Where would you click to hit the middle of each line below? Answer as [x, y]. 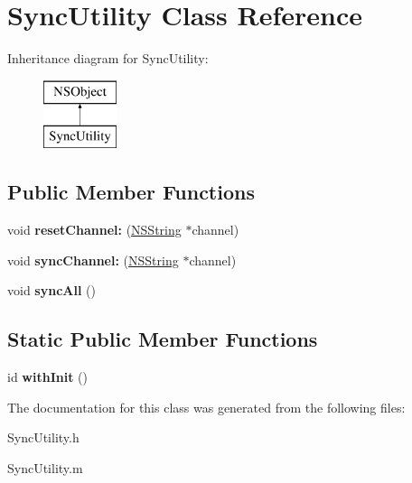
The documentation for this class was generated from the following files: [206, 407]
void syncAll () [51, 290]
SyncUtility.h [43, 437]
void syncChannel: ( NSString [93, 260]
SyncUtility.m [45, 467]
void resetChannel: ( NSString [94, 230]
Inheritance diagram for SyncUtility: [108, 58]
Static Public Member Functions [163, 339]
